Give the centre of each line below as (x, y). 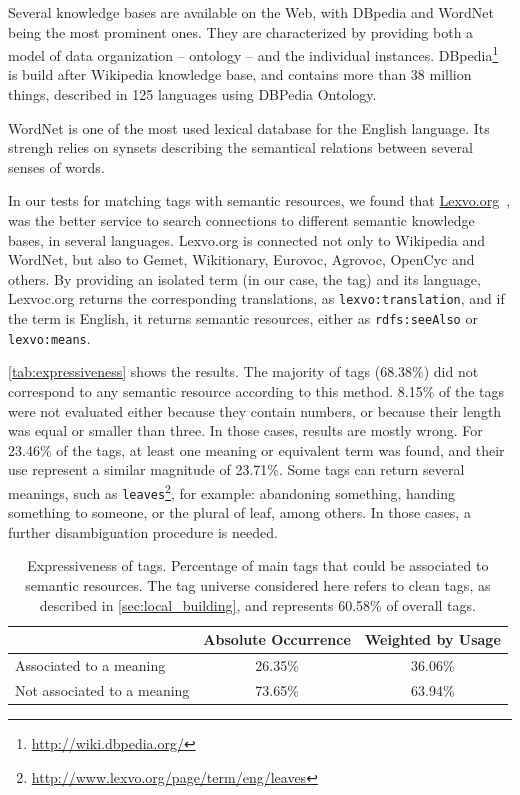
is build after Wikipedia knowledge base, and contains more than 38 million (240, 74)
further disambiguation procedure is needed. (143, 531)
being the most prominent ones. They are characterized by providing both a (241, 31)
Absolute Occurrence (277, 639)
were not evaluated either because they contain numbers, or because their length (255, 410)
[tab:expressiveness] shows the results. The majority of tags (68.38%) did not (243, 371)
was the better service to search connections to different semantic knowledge (241, 220)
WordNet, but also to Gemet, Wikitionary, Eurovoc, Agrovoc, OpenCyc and (241, 259)
